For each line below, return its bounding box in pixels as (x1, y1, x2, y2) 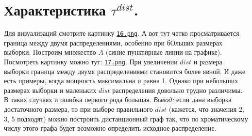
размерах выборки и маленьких (4, 85, 97, 95)
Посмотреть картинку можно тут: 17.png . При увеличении (4, 56, 178, 66)
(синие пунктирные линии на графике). (105, 47, 222, 57)
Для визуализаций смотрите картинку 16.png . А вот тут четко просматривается (4, 28, 239, 38)
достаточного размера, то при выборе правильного (4, 104, 153, 114)
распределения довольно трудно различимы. (112, 85, 243, 95)
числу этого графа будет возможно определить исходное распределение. (4, 123, 217, 133)
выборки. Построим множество (4, 47, 96, 57)
